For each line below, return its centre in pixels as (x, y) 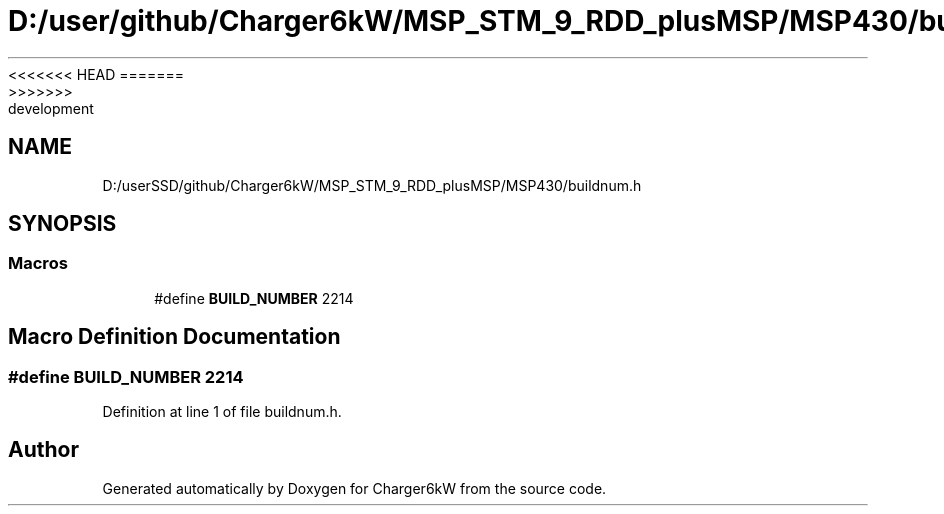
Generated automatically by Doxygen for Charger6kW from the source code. (354, 488)
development (51, 108)
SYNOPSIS (62, 224)
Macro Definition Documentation (174, 337)
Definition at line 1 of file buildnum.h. (222, 412)
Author (43, 450)
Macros (38, 263)
